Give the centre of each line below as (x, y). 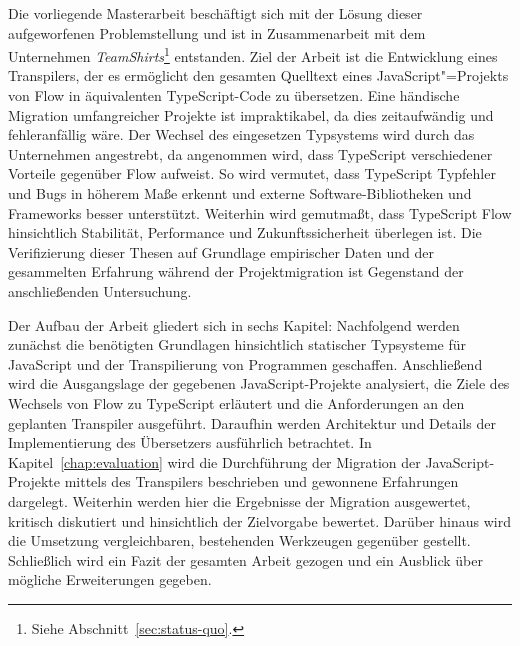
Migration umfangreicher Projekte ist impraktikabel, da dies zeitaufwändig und (251, 114)
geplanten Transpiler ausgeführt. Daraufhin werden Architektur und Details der (252, 422)
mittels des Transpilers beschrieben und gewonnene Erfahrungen (261, 481)
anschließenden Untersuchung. (100, 290)
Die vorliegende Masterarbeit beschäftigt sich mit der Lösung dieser (215, 13)
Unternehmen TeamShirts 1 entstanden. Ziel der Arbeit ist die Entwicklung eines (253, 54)
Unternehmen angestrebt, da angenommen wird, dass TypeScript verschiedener (250, 153)
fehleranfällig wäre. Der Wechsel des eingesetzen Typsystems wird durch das (241, 134)
